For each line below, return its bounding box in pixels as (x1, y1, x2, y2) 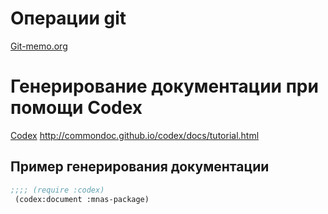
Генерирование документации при (10, 75, 319, 98)
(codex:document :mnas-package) (14, 194, 150, 204)
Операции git (10, 7, 127, 30)
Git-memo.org (10, 40, 68, 52)
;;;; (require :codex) (10, 185, 105, 195)
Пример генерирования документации (10, 158, 270, 176)
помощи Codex (10, 97, 143, 119)
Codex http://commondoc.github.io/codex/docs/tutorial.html (10, 129, 260, 141)
